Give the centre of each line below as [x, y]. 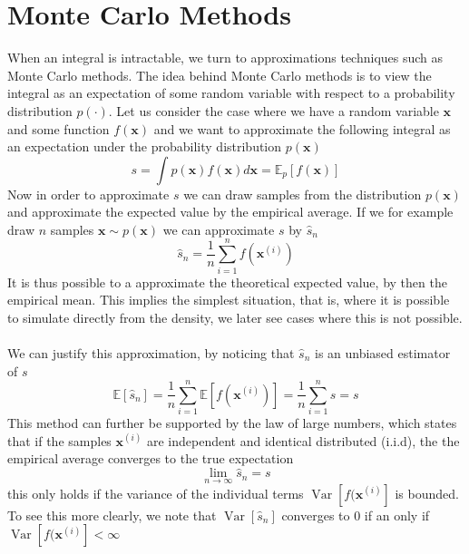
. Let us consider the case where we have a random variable [274, 110]
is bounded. [427, 493]
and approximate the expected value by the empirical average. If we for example [230, 212]
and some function [59, 128]
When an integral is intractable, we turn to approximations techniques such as [225, 58]
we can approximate [219, 229]
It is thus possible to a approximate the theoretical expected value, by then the [227, 282]
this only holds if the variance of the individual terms [156, 493]
